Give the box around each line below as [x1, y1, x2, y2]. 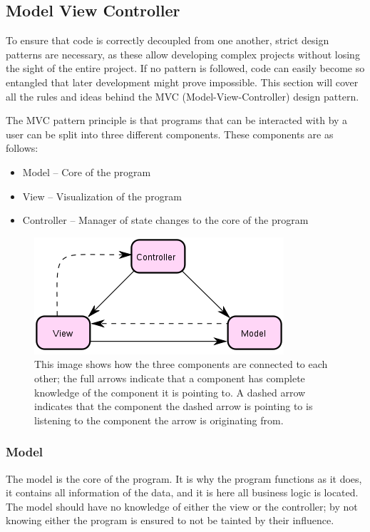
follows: [6, 140, 38, 155]
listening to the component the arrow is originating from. [34, 412, 284, 427]
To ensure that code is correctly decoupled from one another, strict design [6, 33, 329, 48]
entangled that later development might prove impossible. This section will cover [6, 74, 359, 89]
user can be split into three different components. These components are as [6, 126, 334, 141]
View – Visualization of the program [22, 188, 182, 203]
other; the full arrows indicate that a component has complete [34, 370, 305, 385]
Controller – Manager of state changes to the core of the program [22, 213, 309, 227]
